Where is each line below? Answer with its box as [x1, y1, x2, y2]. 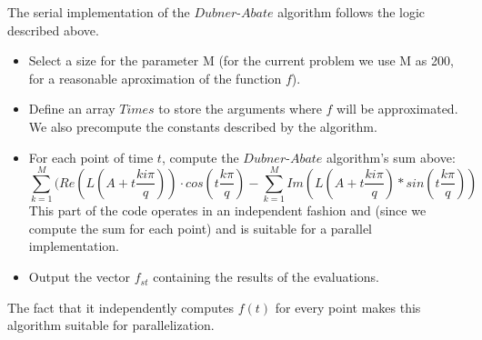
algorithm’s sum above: [326, 147, 456, 166]
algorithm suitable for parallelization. [7, 315, 215, 335]
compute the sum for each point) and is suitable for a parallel [28, 218, 372, 237]
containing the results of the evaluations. [153, 267, 379, 286]
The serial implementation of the [7, 3, 190, 21]
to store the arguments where [158, 99, 322, 118]
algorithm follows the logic [277, 3, 426, 21]
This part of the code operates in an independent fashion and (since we [28, 201, 427, 220]
